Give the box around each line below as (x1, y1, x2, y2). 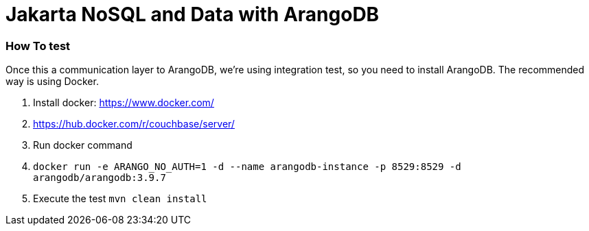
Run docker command (33, 139, 132, 151)
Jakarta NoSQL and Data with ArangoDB (5, 3, 380, 26)
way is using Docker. (5, 75, 99, 88)
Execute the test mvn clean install (33, 193, 207, 205)
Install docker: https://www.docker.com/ (33, 97, 214, 109)
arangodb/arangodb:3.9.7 (33, 172, 166, 184)
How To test (5, 38, 71, 53)
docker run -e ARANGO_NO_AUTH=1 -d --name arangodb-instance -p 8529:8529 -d (33, 161, 461, 173)
